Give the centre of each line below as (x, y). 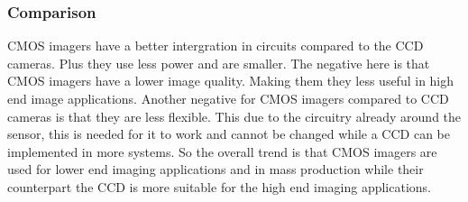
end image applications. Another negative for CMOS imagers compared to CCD (228, 98)
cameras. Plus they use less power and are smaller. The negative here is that (219, 63)
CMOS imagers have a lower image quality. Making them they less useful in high (231, 81)
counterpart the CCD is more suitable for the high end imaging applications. (219, 186)
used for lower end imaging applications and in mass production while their (216, 169)
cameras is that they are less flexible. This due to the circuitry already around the (234, 116)
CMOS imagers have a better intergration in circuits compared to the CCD (216, 46)
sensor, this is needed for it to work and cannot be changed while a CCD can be (229, 134)
